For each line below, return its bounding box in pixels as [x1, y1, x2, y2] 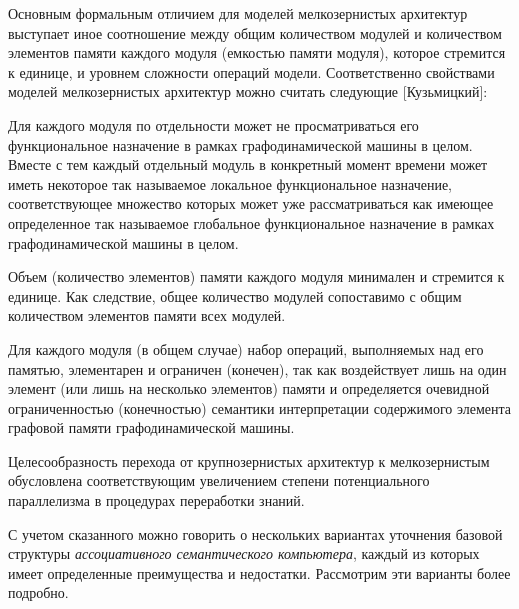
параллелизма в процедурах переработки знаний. [8, 490, 305, 511]
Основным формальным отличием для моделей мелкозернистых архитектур [8, 3, 468, 23]
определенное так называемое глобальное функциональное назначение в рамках [8, 212, 495, 233]
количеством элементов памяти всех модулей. [8, 305, 286, 326]
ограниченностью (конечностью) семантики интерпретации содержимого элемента [8, 397, 511, 418]
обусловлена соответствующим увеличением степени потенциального [8, 470, 430, 491]
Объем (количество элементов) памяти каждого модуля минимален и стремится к [8, 266, 505, 287]
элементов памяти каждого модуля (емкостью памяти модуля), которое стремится [8, 42, 506, 63]
